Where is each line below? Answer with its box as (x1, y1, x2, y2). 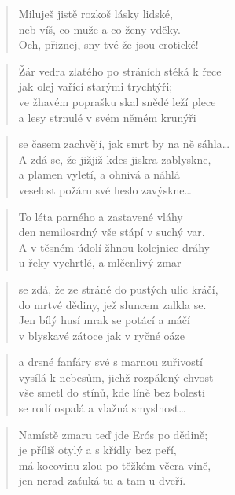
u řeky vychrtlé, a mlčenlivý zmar (18, 254, 182, 271)
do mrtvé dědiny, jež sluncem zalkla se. (18, 296, 207, 312)
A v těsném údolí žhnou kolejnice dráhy (18, 238, 210, 255)
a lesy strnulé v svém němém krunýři (18, 109, 196, 125)
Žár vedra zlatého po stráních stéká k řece (18, 62, 222, 79)
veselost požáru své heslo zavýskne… (18, 181, 192, 198)
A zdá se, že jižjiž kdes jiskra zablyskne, (18, 150, 211, 167)
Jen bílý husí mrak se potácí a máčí (18, 312, 190, 328)
